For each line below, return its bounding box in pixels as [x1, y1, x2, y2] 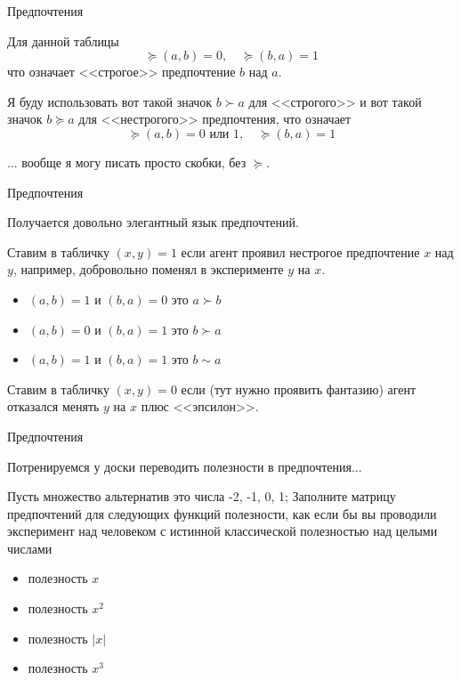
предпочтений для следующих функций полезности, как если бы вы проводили [7, 504, 437, 522]
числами [7, 538, 53, 557]
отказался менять [7, 397, 100, 416]
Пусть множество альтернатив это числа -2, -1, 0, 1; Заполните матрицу [7, 487, 396, 506]
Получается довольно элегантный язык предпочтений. [7, 213, 299, 231]
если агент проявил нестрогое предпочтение [181, 242, 420, 261]
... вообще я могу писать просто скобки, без [7, 152, 247, 171]
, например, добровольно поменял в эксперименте [12, 260, 284, 279]
